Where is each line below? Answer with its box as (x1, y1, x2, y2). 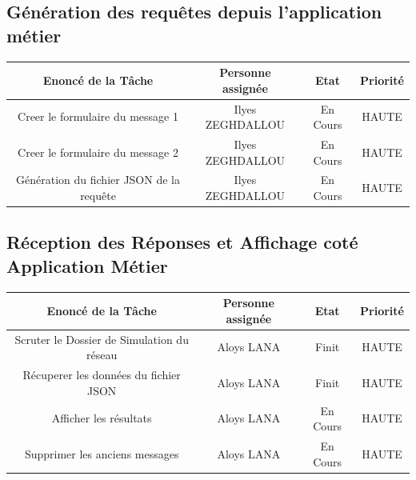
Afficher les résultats (51, 410, 152, 426)
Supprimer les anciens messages (24, 445, 179, 462)
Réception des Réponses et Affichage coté (6, 230, 358, 254)
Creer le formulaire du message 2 (18, 143, 178, 160)
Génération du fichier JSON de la (16, 171, 180, 188)
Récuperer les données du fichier (22, 366, 181, 383)
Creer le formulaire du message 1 (18, 108, 178, 125)
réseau (86, 346, 118, 363)
